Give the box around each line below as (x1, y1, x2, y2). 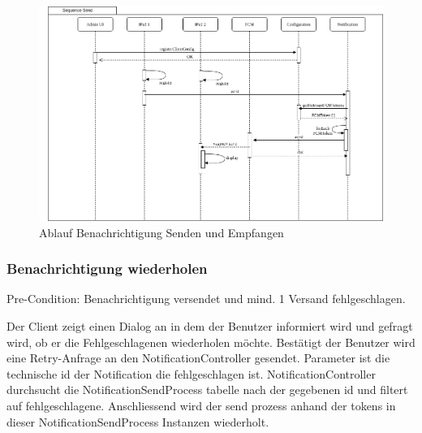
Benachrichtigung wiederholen (6, 258, 208, 279)
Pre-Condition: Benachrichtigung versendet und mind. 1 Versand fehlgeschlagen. (6, 290, 406, 307)
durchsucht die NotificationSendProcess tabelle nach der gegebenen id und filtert (6, 381, 408, 398)
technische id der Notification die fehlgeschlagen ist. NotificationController (6, 365, 376, 382)
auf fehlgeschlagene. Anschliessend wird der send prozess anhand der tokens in (6, 397, 396, 414)
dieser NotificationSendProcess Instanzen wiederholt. (6, 413, 269, 430)
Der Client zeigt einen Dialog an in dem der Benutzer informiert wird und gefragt (6, 318, 413, 335)
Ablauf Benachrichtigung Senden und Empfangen (39, 223, 284, 240)
